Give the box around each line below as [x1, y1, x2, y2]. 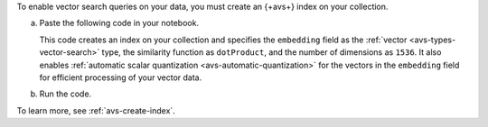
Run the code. [39, 88, 92, 99]
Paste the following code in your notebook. [39, 18, 199, 29]
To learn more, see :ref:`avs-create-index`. [16, 104, 175, 116]
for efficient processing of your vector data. [39, 72, 202, 83]
